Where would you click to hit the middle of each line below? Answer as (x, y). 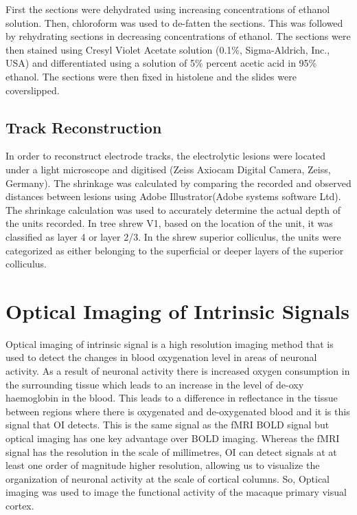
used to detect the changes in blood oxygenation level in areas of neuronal (161, 357)
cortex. (20, 505)
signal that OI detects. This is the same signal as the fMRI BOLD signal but (168, 425)
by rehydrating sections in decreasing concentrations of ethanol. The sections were (178, 36)
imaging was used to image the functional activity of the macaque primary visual (176, 492)
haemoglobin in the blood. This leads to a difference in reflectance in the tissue (172, 398)
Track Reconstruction (84, 127)
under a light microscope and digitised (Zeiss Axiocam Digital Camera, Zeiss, (168, 169)
